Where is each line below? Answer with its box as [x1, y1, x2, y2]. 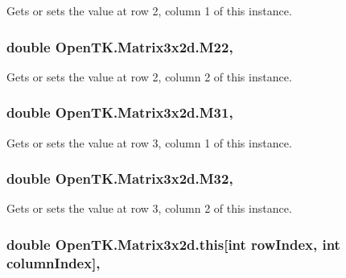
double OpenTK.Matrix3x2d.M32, [6, 168, 233, 189]
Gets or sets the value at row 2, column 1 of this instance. [6, 2, 292, 19]
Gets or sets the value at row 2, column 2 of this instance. [6, 68, 292, 85]
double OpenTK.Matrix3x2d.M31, [6, 102, 233, 122]
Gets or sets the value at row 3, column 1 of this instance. [6, 134, 292, 151]
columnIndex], [6, 252, 101, 272]
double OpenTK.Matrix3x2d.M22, [6, 36, 233, 56]
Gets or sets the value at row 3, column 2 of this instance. [6, 200, 292, 217]
